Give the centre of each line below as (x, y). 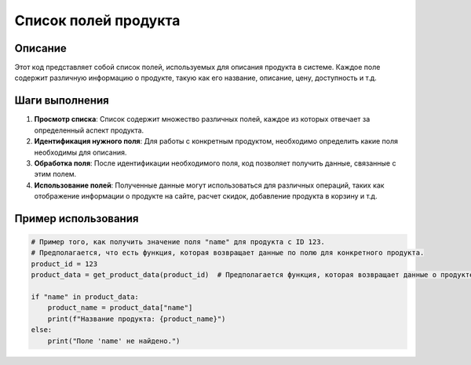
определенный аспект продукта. (89, 130)
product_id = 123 (64, 264)
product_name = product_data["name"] (120, 308)
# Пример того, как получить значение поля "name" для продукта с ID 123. (178, 242)
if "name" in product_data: (85, 297)
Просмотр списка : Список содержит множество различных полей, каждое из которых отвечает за (202, 119)
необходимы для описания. (80, 152)
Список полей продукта (97, 20)
